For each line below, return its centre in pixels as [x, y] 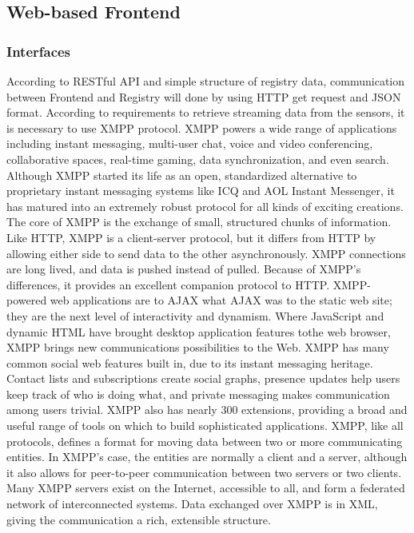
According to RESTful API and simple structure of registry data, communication [206, 81]
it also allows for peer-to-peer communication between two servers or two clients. [204, 472]
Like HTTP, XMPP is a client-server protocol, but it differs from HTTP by [191, 237]
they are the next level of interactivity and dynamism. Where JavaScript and [195, 315]
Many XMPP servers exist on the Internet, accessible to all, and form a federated [206, 488]
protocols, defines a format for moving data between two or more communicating [205, 441]
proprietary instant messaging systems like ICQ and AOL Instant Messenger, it [201, 191]
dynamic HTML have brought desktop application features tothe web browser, [199, 331]
